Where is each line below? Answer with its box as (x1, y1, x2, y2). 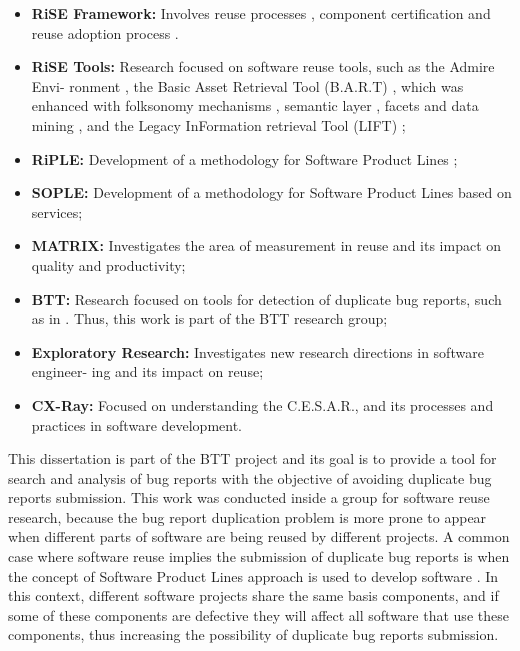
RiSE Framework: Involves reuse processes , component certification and (31, 3, 491, 23)
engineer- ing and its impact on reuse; (31, 361, 264, 382)
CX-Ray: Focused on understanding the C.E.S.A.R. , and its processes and (31, 394, 494, 415)
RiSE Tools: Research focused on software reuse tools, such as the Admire (31, 56, 495, 77)
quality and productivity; (31, 254, 186, 275)
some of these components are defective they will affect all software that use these (8, 604, 509, 625)
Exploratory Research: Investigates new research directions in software (31, 341, 484, 362)
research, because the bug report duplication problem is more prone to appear (8, 506, 487, 527)
